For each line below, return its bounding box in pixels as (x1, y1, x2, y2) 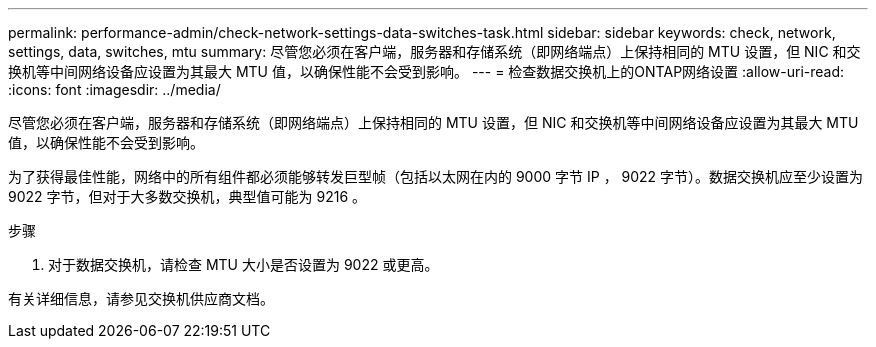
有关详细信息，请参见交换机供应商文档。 (8, 290, 274, 307)
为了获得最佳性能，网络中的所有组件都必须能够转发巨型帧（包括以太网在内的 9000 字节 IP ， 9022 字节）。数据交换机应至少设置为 (8, 168, 864, 185)
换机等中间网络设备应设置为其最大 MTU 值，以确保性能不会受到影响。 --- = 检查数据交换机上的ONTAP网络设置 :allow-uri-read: (8, 63, 845, 80)
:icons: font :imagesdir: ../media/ (8, 81, 221, 98)
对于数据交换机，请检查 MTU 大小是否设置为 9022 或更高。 (48, 256, 439, 273)
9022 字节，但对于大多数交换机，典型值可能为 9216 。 (8, 188, 366, 205)
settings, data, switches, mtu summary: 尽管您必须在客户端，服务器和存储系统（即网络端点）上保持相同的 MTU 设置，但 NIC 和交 (8, 43, 861, 60)
